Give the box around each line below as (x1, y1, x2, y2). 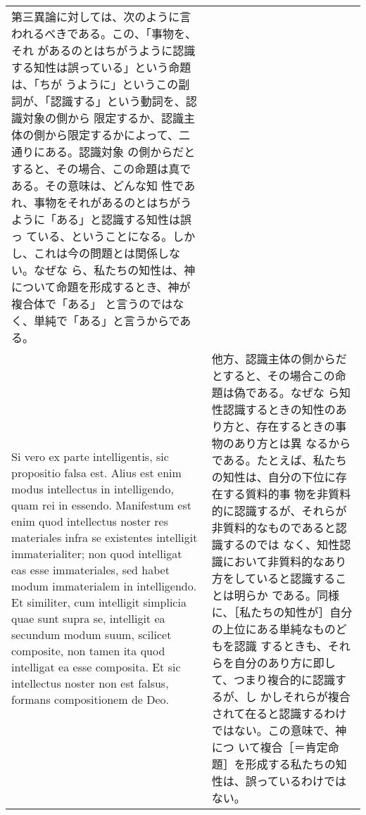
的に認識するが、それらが (211, 503, 347, 519)
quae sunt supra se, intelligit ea (11, 610, 165, 626)
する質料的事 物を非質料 (222, 486, 351, 502)
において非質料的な (222, 553, 324, 569)
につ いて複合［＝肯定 (211, 739, 328, 755)
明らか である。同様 (234, 587, 339, 603)
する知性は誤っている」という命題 (11, 59, 191, 75)
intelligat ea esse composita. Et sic (11, 659, 181, 675)
